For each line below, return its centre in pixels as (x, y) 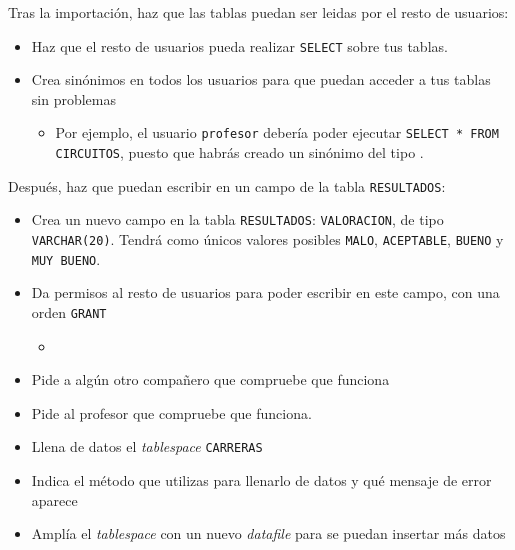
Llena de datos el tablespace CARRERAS (147, 446)
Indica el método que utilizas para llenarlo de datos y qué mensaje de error (261, 480)
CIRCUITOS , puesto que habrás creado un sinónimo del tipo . (239, 152)
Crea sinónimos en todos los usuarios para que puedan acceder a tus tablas (261, 79)
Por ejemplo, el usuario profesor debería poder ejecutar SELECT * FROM (277, 132)
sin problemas (73, 98)
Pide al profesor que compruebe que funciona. (171, 412)
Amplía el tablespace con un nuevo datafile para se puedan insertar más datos (268, 533)
